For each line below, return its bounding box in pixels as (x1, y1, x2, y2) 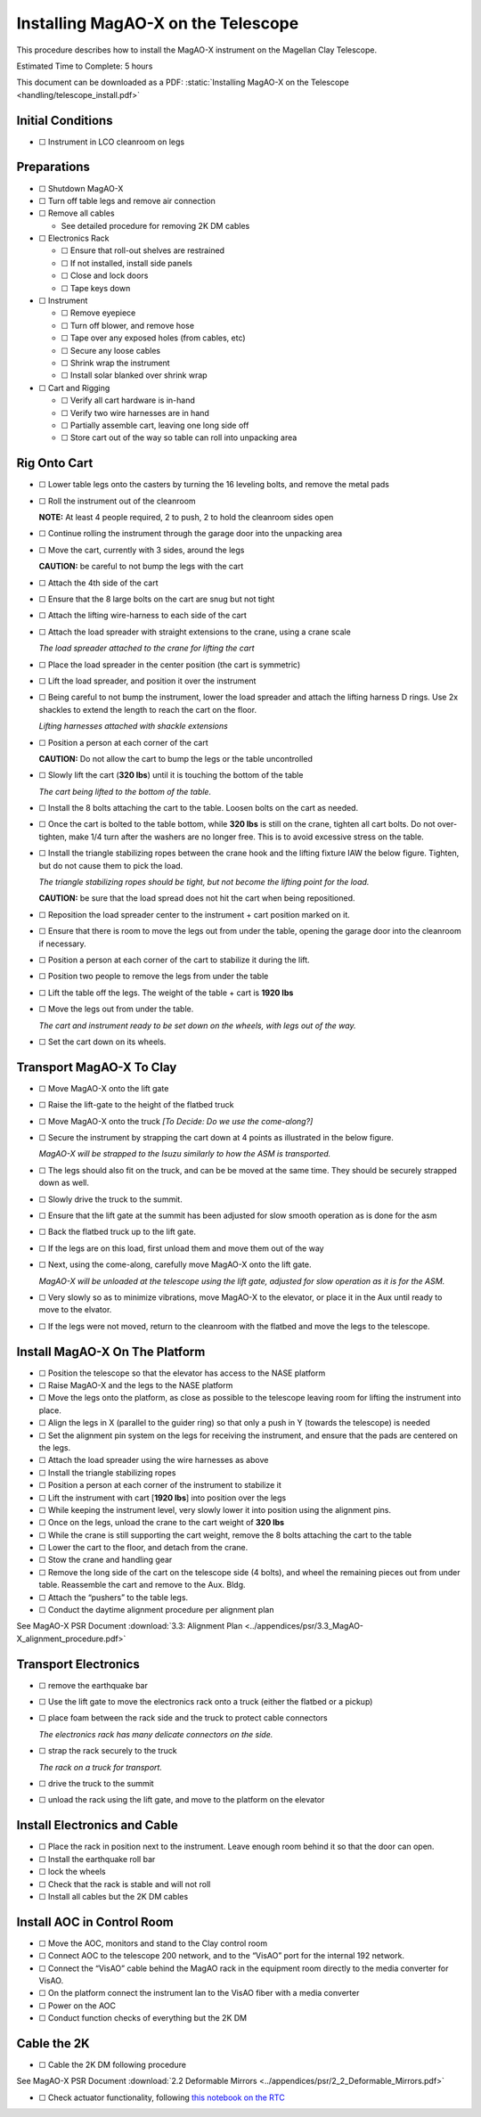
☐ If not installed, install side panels (61, 257, 193, 268)
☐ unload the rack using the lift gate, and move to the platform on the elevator (38, 1794, 325, 1805)
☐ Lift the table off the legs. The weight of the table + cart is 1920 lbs (38, 987, 294, 998)
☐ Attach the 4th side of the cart (38, 577, 159, 588)
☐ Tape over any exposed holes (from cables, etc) (61, 332, 246, 343)
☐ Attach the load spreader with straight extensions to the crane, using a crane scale (38, 626, 351, 637)
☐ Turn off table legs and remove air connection (38, 195, 216, 206)
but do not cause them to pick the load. (38, 860, 183, 871)
